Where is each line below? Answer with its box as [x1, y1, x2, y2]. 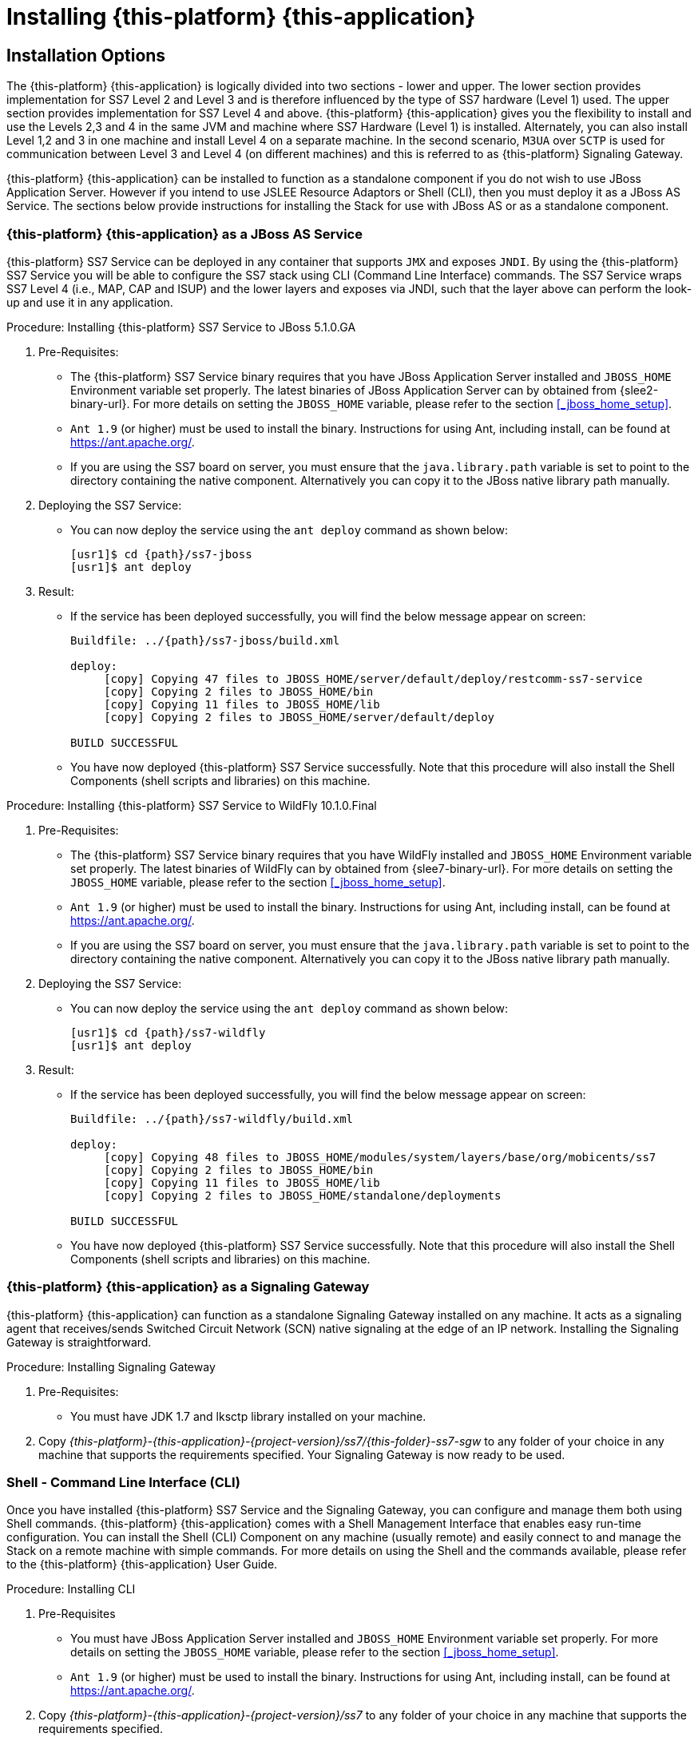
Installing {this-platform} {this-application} [6, 3, 476, 30]
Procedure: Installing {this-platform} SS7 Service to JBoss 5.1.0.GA [6, 319, 356, 334]
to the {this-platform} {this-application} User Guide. [6, 1557, 278, 1572]
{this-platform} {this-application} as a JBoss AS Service [6, 225, 363, 242]
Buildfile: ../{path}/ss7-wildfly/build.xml [70, 1112, 354, 1125]
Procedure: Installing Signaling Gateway [6, 1359, 216, 1374]
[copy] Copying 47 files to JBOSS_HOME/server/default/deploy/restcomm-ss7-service [104, 672, 643, 685]
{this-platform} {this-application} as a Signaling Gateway [6, 1279, 370, 1295]
